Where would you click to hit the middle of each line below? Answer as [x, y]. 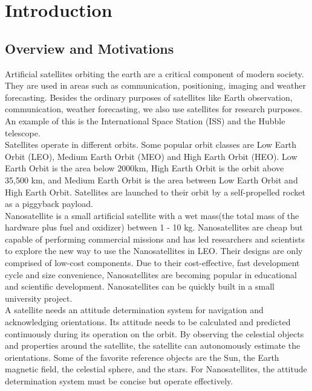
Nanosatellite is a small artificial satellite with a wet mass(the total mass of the [152, 215]
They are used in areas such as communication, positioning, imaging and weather [155, 85]
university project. [39, 298]
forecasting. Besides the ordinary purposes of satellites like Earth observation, [149, 97]
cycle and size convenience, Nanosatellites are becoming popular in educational [151, 274]
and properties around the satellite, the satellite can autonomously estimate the [153, 345]
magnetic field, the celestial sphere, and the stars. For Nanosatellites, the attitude [156, 369]
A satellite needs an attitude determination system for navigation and [134, 310]
